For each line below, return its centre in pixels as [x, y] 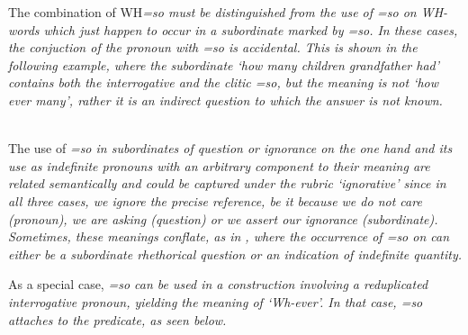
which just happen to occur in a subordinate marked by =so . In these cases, [251, 29]
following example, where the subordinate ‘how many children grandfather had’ [224, 64]
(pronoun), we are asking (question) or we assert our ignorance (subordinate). [223, 218]
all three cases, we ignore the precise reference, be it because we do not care [215, 200]
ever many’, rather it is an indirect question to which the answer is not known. [225, 100]
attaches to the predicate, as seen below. [117, 319]
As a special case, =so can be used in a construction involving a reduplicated [218, 284]
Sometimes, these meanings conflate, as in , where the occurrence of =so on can [229, 236]
